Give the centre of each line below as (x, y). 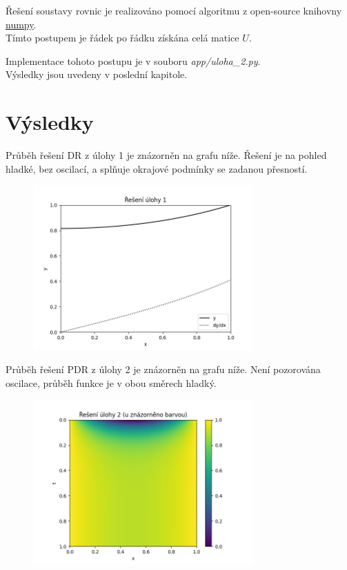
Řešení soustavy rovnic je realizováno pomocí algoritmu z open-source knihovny (174, 10)
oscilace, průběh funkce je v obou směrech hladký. (111, 382)
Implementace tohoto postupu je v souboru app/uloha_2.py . (133, 60)
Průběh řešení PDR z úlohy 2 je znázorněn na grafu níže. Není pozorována (163, 369)
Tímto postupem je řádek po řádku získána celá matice (122, 38)
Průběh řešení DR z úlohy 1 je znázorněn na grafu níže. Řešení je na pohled (166, 155)
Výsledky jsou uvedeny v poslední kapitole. (97, 74)
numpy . (21, 24)
